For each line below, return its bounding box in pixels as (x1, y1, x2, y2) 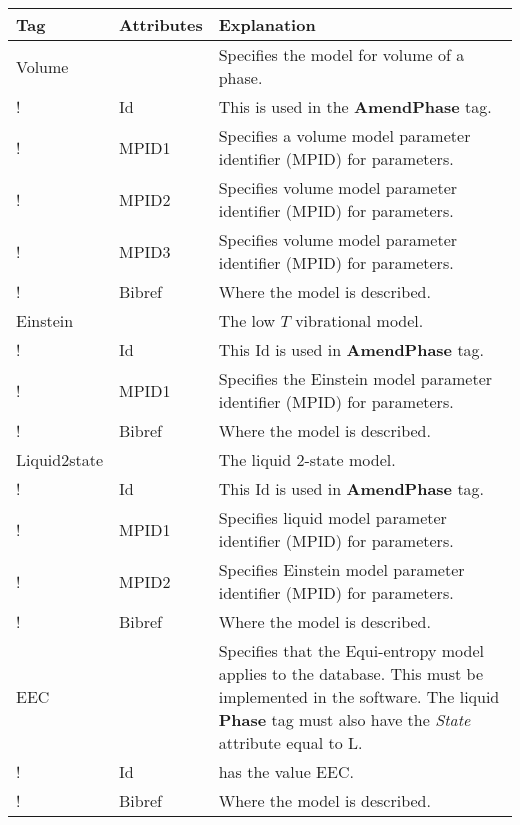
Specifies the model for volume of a (218, 43, 465, 66)
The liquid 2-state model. (218, 448, 396, 471)
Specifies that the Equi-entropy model (218, 639, 484, 662)
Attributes (119, 13, 203, 36)
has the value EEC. (218, 760, 354, 783)
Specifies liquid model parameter (218, 506, 447, 529)
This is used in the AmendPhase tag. (218, 95, 492, 118)
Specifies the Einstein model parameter (218, 367, 493, 390)
